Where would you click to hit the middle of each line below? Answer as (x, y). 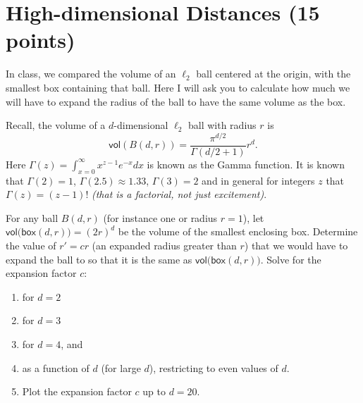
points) (41, 40)
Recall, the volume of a (56, 125)
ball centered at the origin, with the (273, 74)
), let (253, 217)
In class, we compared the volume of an (91, 74)
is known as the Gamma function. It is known (246, 164)
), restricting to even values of (214, 367)
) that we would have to (296, 245)
